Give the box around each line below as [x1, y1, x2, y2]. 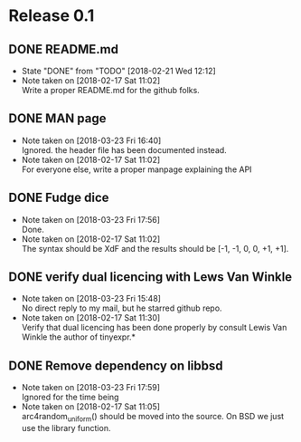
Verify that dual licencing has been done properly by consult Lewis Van [21, 322, 287, 333]
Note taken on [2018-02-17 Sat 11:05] [21, 401, 160, 412]
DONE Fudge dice [8, 190, 109, 206]
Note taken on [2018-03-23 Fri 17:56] [21, 214, 160, 225]
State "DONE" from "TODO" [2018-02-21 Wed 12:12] [21, 65, 216, 76]
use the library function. [21, 423, 111, 434]
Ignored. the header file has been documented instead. [21, 144, 227, 155]
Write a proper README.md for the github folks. [21, 85, 200, 95]
